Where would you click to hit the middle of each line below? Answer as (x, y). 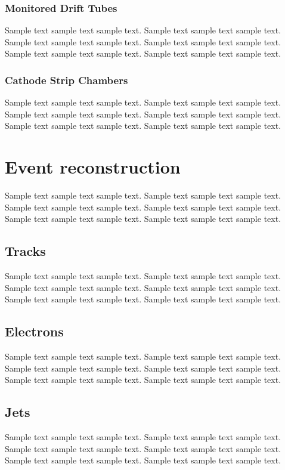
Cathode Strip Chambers (66, 80)
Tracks (25, 251)
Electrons (34, 331)
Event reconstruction (93, 167)
